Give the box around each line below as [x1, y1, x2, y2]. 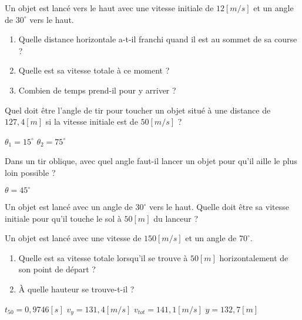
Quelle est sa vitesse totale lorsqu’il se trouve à [18, 251, 188, 264]
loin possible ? [5, 166, 56, 178]
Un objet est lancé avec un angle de [5, 201, 133, 213]
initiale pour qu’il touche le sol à [5, 212, 122, 224]
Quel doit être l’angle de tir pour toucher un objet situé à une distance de [5, 104, 271, 116]
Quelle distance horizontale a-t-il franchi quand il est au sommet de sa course [18, 33, 297, 45]
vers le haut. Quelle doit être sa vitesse [149, 201, 289, 213]
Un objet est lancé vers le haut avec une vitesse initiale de [5, 2, 214, 14]
